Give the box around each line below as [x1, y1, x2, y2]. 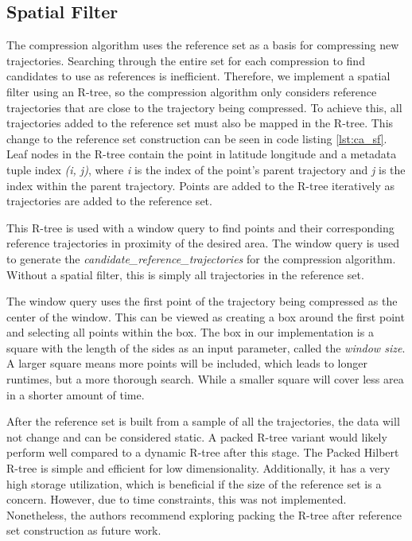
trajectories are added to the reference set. [6, 193, 212, 209]
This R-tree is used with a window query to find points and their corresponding [6, 219, 395, 235]
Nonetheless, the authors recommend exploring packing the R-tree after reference [6, 506, 402, 523]
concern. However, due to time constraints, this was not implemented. [6, 491, 347, 508]
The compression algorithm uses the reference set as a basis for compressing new [6, 37, 399, 53]
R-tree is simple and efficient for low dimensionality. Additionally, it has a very [6, 460, 391, 477]
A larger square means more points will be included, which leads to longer [6, 355, 367, 372]
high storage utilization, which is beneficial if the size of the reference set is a [6, 475, 382, 492]
